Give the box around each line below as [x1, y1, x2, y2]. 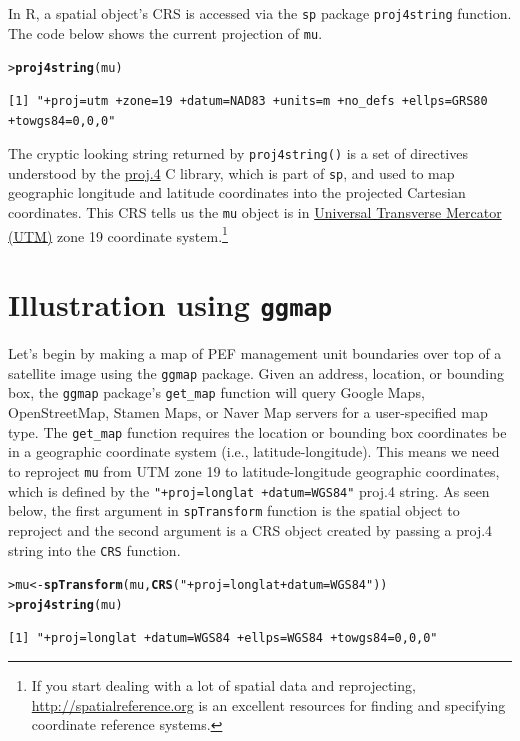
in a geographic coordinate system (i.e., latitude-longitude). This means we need [8, 441, 500, 462]
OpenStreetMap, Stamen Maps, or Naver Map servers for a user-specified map [8, 402, 488, 423]
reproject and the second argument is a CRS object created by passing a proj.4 [8, 519, 493, 540]
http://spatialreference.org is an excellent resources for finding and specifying [31, 694, 506, 715]
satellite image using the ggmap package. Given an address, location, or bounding [8, 362, 504, 383]
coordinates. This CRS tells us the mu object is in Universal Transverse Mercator [8, 202, 502, 223]
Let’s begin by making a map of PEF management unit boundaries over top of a [8, 343, 502, 364]
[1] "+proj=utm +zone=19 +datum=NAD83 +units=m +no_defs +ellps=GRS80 [8, 93, 488, 108]
